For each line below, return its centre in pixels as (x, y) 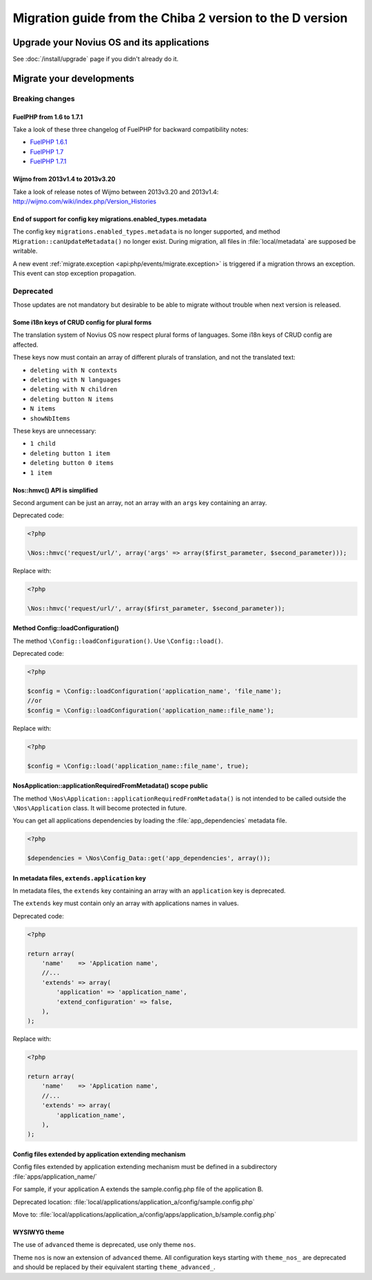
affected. (25, 344)
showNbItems (50, 418)
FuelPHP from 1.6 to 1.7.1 (48, 116)
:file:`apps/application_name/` (55, 1176)
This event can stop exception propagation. (74, 273)
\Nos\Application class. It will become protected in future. (100, 808)
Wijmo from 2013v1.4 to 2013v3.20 (64, 179)
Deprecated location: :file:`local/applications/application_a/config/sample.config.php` (134, 1201)
